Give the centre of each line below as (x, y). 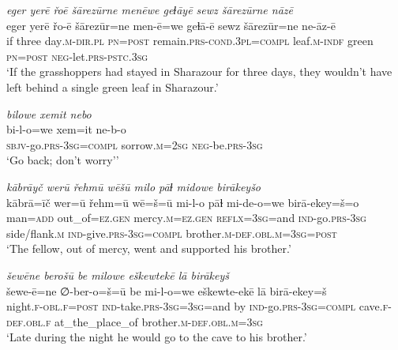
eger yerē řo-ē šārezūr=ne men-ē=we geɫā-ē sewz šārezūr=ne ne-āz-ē (171, 25)
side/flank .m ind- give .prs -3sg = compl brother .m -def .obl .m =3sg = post (172, 233)
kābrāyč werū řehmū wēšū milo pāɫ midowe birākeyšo (134, 186)
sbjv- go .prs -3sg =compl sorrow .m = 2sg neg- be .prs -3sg (135, 144)
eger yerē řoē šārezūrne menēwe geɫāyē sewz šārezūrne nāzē (150, 9)
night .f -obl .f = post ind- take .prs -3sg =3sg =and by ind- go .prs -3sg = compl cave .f (197, 306)
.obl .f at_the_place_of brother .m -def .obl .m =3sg (143, 321)
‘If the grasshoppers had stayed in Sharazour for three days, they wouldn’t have (199, 72)
